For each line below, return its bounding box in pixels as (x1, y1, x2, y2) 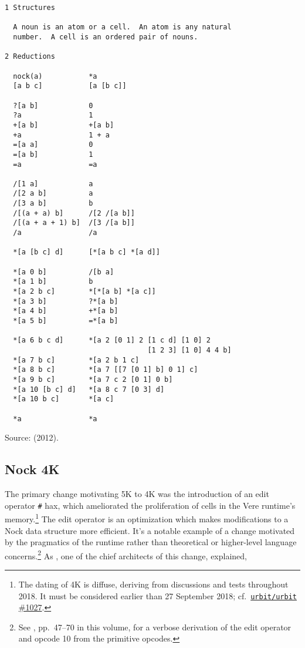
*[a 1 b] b (13, 277, 93, 286)
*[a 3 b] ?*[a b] (13, 297, 118, 305)
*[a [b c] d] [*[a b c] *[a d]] (13, 248, 160, 257)
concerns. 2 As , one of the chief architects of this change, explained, (5, 548, 247, 562)
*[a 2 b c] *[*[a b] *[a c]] (13, 287, 156, 296)
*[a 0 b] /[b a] (13, 267, 114, 276)
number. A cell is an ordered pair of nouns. (13, 32, 198, 41)
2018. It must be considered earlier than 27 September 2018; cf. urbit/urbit (18, 589, 297, 602)
